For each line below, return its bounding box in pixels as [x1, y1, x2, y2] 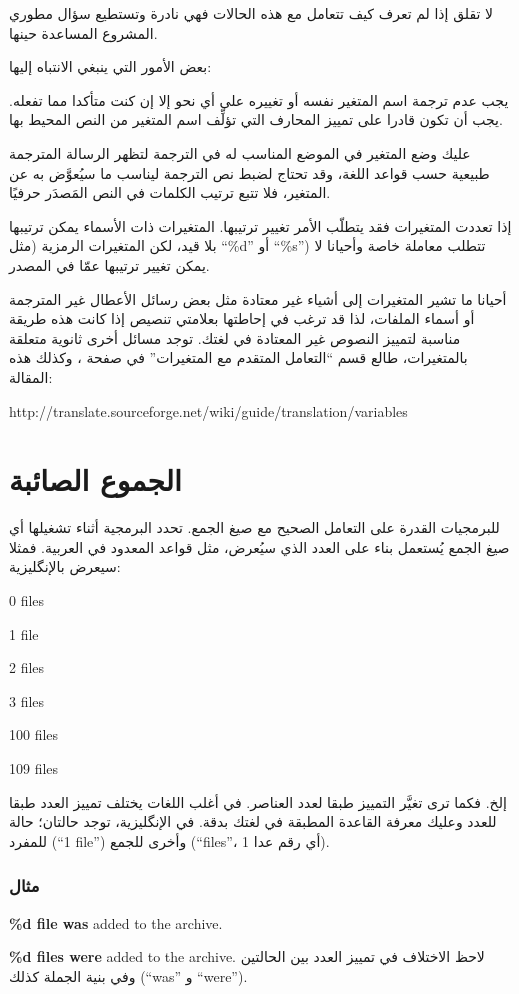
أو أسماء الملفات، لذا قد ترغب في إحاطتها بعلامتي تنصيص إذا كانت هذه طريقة [9, 308, 475, 329]
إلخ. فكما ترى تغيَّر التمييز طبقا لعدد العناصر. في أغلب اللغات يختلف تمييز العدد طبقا [9, 791, 507, 812]
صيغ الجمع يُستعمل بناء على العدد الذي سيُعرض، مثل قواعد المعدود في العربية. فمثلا [9, 536, 510, 557]
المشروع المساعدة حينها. [9, 22, 158, 43]
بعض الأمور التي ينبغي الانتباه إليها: [9, 56, 212, 77]
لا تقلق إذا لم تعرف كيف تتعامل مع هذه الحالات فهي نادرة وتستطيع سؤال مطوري [9, 3, 494, 23]
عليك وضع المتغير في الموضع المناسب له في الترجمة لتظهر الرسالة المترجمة [9, 142, 471, 163]
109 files [9, 757, 59, 778]
